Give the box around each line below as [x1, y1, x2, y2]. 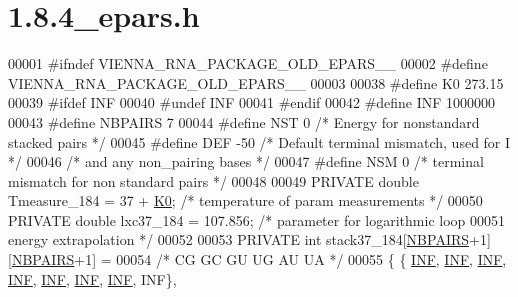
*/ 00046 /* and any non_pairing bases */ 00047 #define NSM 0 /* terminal [8, 151, 484, 172]
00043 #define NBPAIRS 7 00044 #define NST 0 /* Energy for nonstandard [8, 111, 480, 132]
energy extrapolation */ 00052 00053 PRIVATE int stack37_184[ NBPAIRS [8, 229, 470, 250]
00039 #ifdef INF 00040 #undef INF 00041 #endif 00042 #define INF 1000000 [8, 92, 496, 113]
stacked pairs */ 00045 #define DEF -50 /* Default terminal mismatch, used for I [8, 131, 511, 152]
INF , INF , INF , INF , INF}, [8, 268, 177, 289]
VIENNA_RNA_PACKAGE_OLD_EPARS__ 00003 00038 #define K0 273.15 [8, 72, 504, 93]
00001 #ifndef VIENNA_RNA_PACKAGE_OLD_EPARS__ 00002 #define [8, 53, 488, 74]
